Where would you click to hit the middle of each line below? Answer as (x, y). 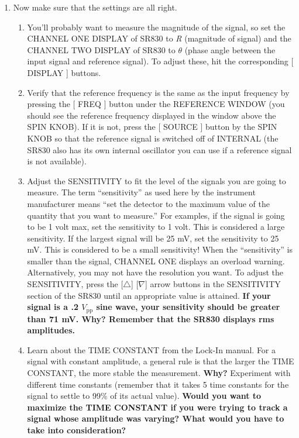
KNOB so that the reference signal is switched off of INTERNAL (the (153, 138)
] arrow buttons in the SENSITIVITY (213, 284)
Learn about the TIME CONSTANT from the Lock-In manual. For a (152, 349)
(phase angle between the (230, 49)
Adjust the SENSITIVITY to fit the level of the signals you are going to (157, 180)
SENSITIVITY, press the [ (75, 284)
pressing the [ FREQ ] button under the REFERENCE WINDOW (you (156, 104)
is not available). (57, 161)
